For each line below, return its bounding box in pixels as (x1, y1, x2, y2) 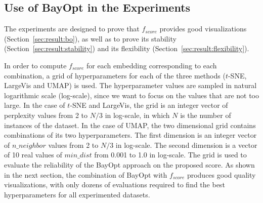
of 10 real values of (4, 149, 62, 160)
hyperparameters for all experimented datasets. (4, 189, 150, 199)
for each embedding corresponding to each (86, 60, 217, 70)
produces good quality (187, 169, 256, 180)
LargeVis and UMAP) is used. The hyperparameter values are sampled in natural (4, 80, 257, 91)
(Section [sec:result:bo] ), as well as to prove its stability (4, 33, 177, 44)
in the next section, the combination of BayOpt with (4, 169, 167, 180)
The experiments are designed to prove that (4, 23, 140, 34)
